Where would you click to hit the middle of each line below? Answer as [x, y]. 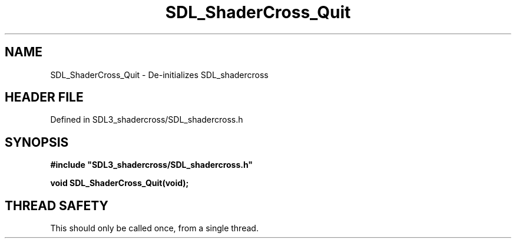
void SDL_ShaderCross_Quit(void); [120, 183]
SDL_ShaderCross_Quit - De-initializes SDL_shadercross [159, 75]
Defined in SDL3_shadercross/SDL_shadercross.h [147, 120]
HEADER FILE [44, 97]
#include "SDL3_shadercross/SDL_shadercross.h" [152, 165]
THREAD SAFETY [57, 205]
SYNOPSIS [37, 142]
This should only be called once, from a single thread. [154, 228]
